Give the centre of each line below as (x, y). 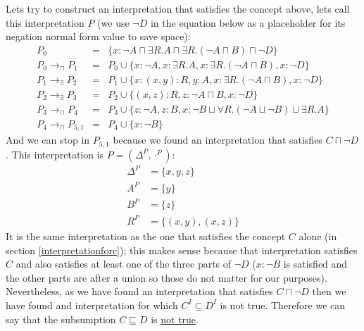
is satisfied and (315, 264)
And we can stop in (48, 140)
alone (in (318, 236)
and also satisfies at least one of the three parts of (124, 264)
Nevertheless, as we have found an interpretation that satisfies (139, 291)
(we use (113, 22)
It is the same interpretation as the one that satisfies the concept (146, 236)
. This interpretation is (55, 154)
